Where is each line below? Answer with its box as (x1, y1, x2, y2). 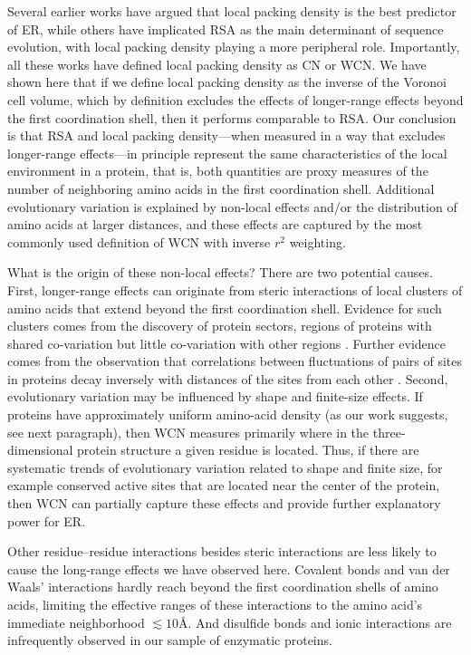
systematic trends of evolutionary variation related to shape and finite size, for (7, 458, 443, 477)
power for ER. (7, 511, 86, 530)
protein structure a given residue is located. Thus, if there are (77, 440, 419, 459)
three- (372, 422, 406, 441)
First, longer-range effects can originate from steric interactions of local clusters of (7, 280, 463, 299)
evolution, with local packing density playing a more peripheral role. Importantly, (7, 37, 460, 56)
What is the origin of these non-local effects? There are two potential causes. (7, 263, 433, 282)
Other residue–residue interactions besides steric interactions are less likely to (7, 542, 437, 561)
